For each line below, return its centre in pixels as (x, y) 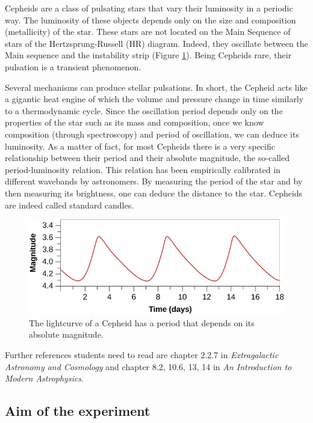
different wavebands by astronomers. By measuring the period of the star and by (154, 181)
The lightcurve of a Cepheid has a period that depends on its (142, 322)
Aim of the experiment (78, 411)
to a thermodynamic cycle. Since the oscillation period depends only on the (144, 110)
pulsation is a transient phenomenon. (73, 66)
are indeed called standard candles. (70, 205)
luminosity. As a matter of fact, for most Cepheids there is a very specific (140, 146)
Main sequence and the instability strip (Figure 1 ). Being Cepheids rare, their (148, 55)
